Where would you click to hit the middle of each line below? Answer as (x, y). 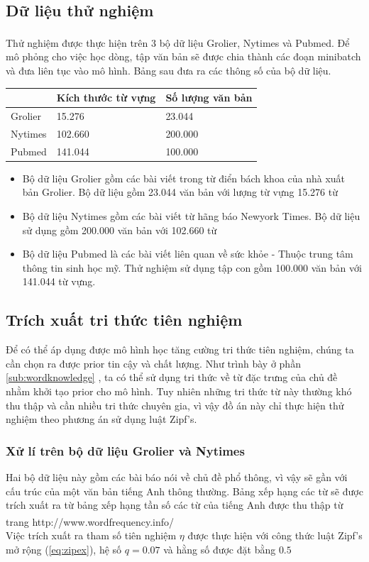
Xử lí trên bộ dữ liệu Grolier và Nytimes (125, 450)
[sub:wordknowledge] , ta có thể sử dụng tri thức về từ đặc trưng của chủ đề (172, 377)
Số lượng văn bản (209, 98)
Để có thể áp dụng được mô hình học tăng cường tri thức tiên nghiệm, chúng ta (180, 349)
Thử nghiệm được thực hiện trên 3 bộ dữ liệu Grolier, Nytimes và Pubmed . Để (178, 42)
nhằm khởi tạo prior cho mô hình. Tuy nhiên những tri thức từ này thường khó (179, 391)
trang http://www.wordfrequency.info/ (90, 521)
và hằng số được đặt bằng (220, 549)
